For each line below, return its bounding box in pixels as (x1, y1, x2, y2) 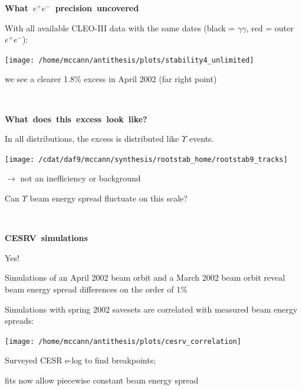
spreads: (5, 314, 34, 327)
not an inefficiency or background (20, 172, 141, 184)
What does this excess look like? (5, 112, 147, 125)
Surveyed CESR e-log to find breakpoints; (5, 354, 156, 366)
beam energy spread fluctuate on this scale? (29, 192, 188, 204)
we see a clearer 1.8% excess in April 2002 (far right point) (5, 73, 217, 85)
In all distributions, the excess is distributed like (5, 132, 179, 145)
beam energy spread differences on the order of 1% (5, 283, 188, 295)
